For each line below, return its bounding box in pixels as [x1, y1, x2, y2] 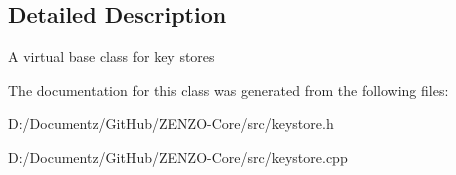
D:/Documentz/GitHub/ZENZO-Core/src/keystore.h [8, 113, 334, 134]
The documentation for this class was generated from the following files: [8, 79, 449, 100]
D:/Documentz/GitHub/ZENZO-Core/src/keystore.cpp [8, 146, 348, 167]
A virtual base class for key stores [8, 46, 215, 67]
